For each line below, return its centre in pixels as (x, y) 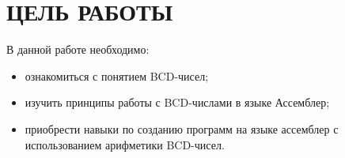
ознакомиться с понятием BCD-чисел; (117, 75)
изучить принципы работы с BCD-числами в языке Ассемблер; (177, 102)
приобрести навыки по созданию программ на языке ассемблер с (182, 128)
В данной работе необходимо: (78, 49)
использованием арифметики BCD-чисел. (125, 144)
